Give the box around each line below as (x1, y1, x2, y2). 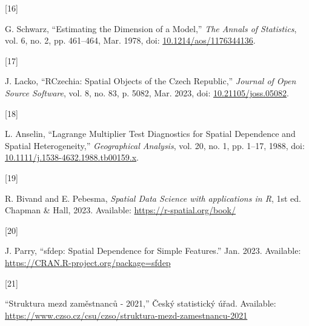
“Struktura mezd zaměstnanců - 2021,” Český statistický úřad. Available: (5, 297, 276, 310)
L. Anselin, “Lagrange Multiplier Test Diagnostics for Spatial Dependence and (5, 127, 296, 140)
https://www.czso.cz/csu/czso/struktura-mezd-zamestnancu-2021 (5, 308, 248, 321)
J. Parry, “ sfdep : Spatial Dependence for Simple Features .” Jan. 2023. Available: (5, 244, 301, 257)
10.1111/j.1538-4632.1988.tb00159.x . (5, 151, 139, 164)
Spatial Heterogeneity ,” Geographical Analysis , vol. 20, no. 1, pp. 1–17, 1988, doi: (5, 139, 305, 151)
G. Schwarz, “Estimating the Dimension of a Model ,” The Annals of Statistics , (5, 22, 297, 35)
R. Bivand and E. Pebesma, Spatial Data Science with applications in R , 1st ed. (5, 191, 301, 204)
